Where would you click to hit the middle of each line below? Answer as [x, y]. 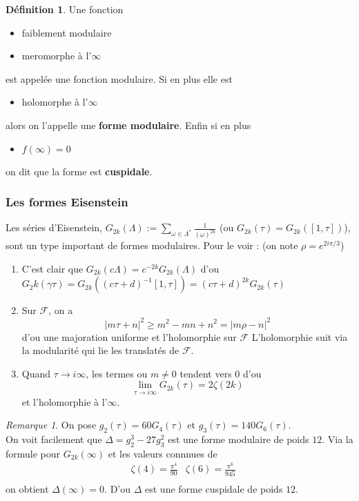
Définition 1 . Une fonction [65, 9]
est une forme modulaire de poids [239, 439]
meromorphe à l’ [57, 56]
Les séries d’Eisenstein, [54, 227]
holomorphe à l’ [55, 102]
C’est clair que [52, 268]
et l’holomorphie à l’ [65, 401]
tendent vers [206, 373]
